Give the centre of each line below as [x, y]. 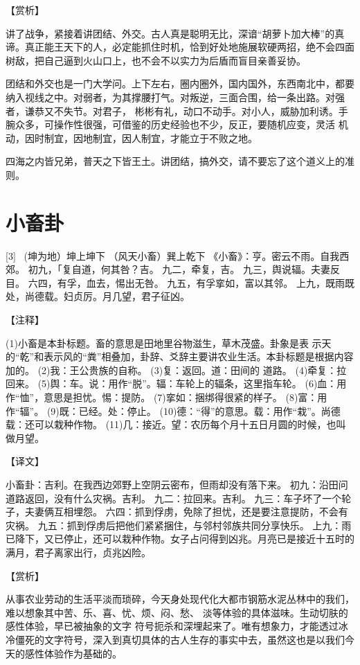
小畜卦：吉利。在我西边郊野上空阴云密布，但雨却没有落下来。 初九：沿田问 [177, 484]
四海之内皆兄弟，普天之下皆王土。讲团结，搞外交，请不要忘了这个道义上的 [175, 161]
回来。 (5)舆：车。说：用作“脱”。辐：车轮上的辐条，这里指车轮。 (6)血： [171, 383]
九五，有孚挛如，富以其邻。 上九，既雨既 [261, 282]
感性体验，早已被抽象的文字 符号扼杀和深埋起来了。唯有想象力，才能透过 [172, 626]
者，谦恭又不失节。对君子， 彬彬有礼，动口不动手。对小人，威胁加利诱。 [172, 110]
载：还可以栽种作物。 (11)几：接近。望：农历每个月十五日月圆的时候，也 [171, 424]
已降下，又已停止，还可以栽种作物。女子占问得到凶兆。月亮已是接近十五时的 [180, 539]
